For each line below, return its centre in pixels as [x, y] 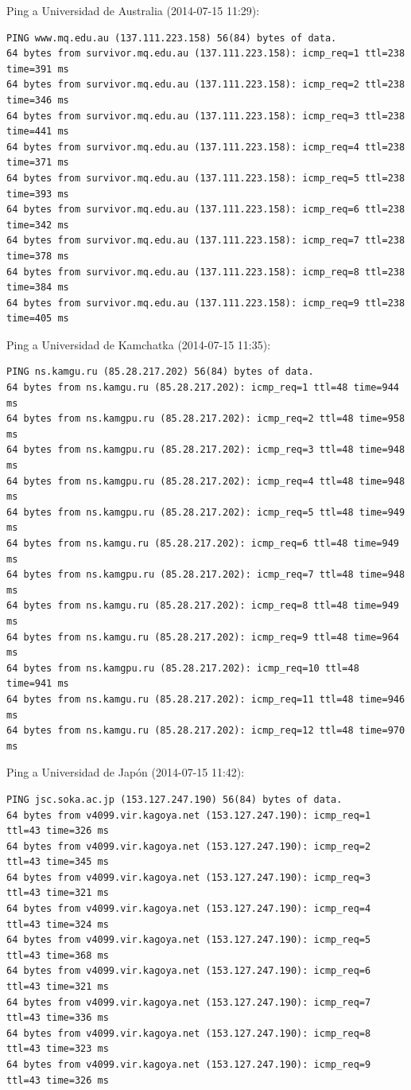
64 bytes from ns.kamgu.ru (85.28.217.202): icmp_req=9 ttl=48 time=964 [203, 637]
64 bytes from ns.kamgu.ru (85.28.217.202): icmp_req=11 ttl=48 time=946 [206, 699]
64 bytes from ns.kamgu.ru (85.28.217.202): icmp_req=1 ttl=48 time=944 [203, 388]
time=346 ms [38, 100]
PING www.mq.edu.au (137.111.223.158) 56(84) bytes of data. [172, 38]
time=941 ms [38, 684]
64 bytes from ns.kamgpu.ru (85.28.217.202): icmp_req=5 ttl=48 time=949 [206, 512]
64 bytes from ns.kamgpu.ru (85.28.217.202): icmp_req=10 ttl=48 [183, 668]
